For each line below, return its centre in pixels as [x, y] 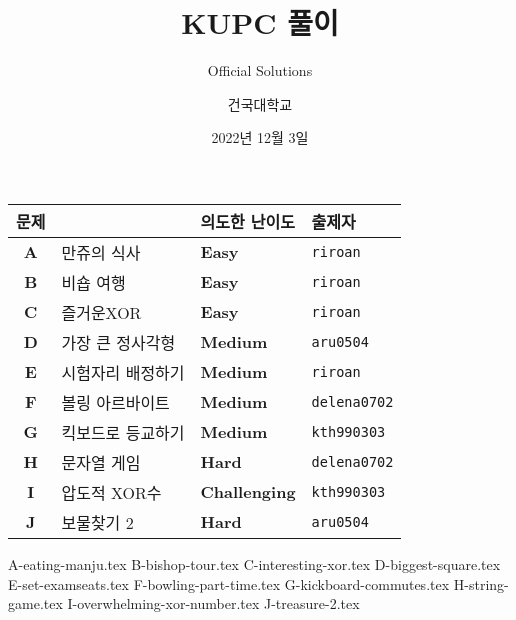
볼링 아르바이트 [115, 402]
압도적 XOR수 [111, 492]
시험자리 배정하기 [123, 372]
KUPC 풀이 [260, 22]
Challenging [248, 492]
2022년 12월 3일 [260, 137]
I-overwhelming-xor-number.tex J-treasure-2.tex [213, 603]
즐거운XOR [101, 312]
